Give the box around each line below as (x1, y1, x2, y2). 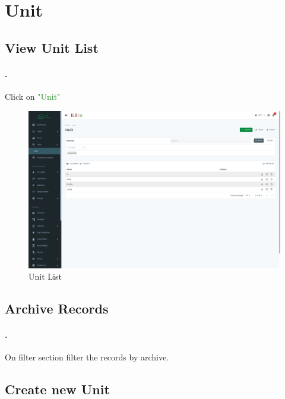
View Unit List (5, 38, 99, 56)
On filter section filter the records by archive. (5, 351, 169, 363)
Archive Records (5, 299, 109, 318)
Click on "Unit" (5, 90, 61, 102)
